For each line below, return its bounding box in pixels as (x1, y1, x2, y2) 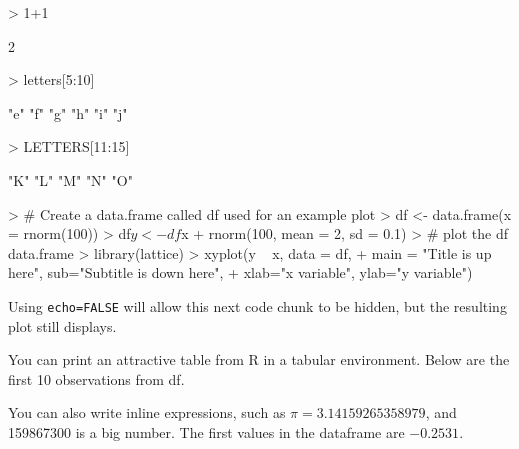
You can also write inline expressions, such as (8, 402, 286, 423)
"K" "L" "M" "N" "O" (8, 169, 133, 190)
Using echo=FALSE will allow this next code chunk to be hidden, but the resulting (8, 295, 507, 316)
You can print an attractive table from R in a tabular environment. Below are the (8, 349, 510, 370)
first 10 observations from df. (8, 368, 185, 389)
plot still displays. (8, 315, 117, 336)
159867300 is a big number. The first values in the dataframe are (8, 421, 405, 442)
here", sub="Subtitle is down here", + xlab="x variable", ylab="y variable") (8, 262, 473, 283)
